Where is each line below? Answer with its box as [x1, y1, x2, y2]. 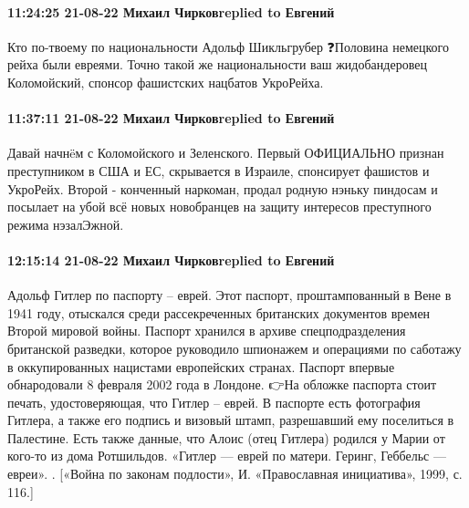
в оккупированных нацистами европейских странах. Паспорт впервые [7, 357, 395, 376]
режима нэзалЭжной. [7, 214, 124, 233]
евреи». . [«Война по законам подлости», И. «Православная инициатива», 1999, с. [7, 464, 463, 483]
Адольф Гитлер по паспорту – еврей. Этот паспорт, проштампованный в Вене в [7, 285, 452, 305]
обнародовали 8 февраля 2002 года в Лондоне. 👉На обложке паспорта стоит [7, 375, 437, 394]
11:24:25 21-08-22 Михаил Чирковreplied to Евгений [7, 2, 335, 21]
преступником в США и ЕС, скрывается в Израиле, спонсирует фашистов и [7, 161, 430, 180]
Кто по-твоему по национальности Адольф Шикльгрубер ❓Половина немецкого [7, 36, 449, 56]
